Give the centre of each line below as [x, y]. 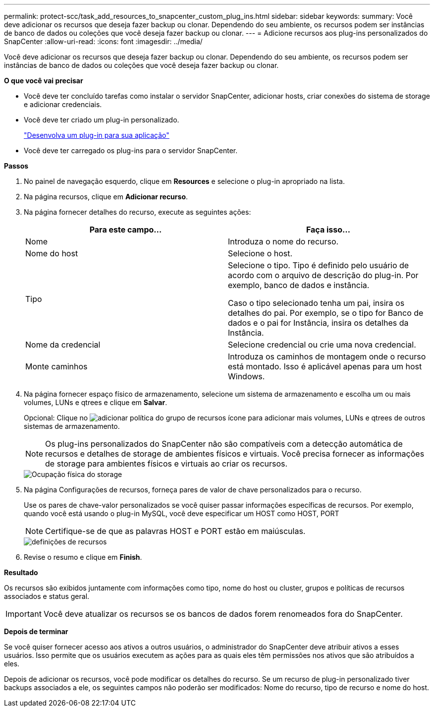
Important [24, 614]
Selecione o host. [260, 253]
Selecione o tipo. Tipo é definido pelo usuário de [319, 265]
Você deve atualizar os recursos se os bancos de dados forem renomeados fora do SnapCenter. [223, 614]
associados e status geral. [47, 596]
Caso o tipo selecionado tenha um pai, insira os [316, 303]
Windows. [246, 376]
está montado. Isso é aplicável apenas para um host [325, 366]
